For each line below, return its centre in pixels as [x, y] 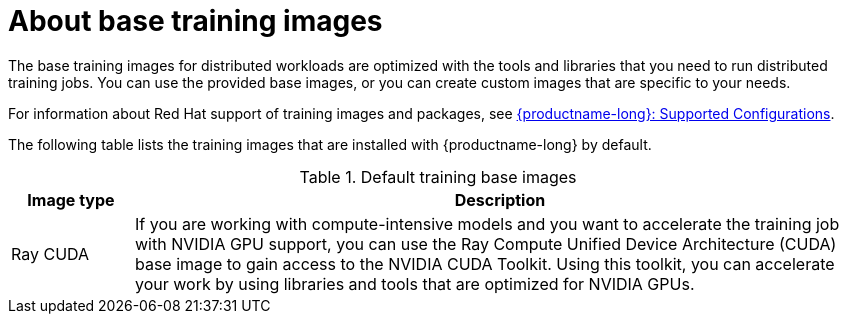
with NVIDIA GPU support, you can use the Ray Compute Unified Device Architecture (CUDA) [485, 243]
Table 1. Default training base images [438, 176]
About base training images [195, 21]
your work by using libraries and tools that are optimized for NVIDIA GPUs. [414, 283]
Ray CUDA [50, 253]
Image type [71, 199]
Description [500, 199]
